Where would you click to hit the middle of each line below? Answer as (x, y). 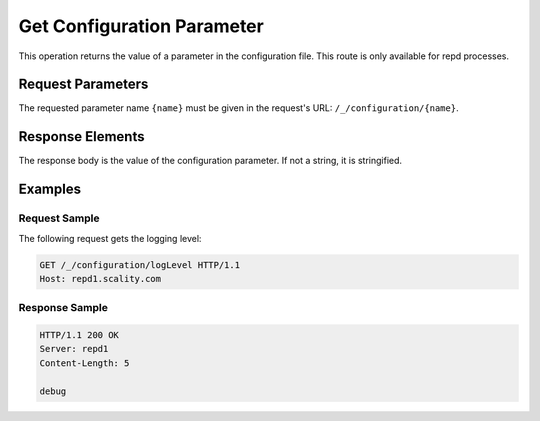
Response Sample (63, 308)
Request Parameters (83, 84)
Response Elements (81, 136)
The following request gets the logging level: (110, 238)
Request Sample (59, 218)
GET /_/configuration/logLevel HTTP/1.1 (139, 264)
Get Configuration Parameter (141, 26)
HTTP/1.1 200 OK (79, 335)
